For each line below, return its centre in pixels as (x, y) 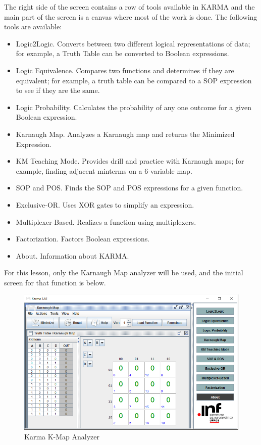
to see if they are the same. (58, 90)
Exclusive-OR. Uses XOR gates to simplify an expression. (105, 204)
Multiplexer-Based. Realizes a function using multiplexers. (106, 221)
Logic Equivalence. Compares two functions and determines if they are (125, 70)
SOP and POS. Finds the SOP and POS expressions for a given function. (129, 188)
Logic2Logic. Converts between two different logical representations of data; (133, 43)
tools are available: (33, 27)
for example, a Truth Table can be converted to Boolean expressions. (122, 53)
